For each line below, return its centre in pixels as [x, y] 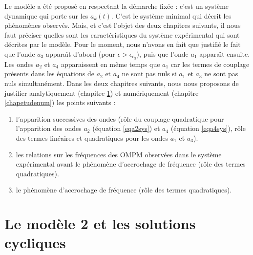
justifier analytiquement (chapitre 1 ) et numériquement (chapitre [102, 93]
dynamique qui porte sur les [46, 15]
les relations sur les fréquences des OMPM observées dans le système [119, 154]
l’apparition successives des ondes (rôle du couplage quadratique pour [120, 118]
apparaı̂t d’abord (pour [81, 53]
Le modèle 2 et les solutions [100, 223]
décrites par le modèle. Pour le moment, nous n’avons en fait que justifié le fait [123, 44]
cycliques [35, 243]
